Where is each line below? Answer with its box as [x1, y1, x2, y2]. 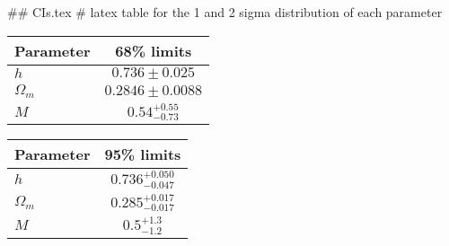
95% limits [104, 144, 181, 165]
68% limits [115, 40, 192, 61]
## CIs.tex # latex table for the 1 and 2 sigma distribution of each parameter [7, 3, 443, 21]
